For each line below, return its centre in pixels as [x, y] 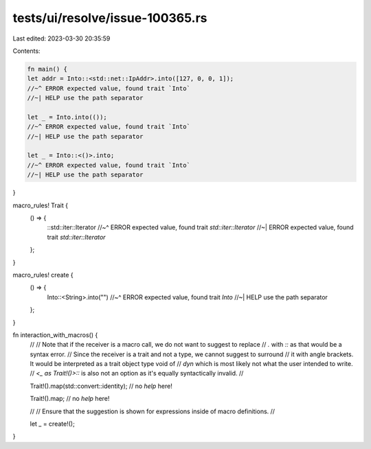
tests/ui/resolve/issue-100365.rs [110, 18]
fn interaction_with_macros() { [55, 335]
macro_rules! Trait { [41, 205]
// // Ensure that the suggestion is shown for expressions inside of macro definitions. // [152, 411]
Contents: [26, 51]
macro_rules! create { [43, 275]
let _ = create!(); [52, 424]
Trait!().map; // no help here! [70, 399]
